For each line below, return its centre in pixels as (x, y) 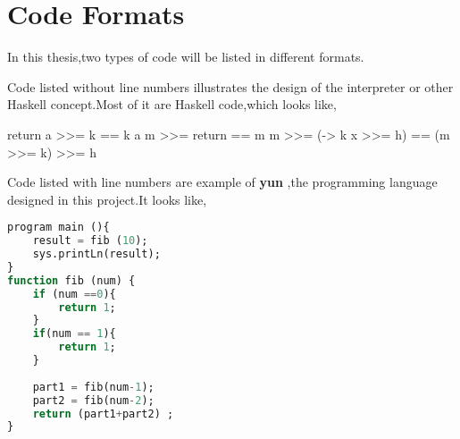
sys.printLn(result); (96, 254)
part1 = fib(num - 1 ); (93, 387)
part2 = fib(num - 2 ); (93, 400)
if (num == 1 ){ (74, 334)
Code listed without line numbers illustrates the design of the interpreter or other (230, 86)
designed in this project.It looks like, (107, 199)
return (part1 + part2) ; (103, 414)
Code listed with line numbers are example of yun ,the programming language (222, 182)
